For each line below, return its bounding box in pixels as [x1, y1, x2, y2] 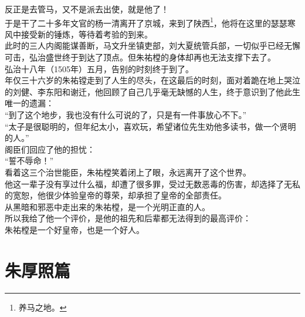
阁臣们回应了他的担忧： [5, 143, 95, 155]
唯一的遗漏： [5, 97, 54, 109]
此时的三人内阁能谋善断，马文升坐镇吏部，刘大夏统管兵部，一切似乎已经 [5, 39, 284, 52]
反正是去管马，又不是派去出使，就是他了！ [5, 3, 169, 15]
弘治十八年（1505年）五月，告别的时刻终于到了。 [5, 62, 194, 75]
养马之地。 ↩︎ [18, 301, 67, 313]
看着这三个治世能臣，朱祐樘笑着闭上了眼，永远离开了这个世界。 [5, 166, 251, 178]
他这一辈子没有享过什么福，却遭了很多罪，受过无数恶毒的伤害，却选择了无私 [5, 177, 300, 190]
